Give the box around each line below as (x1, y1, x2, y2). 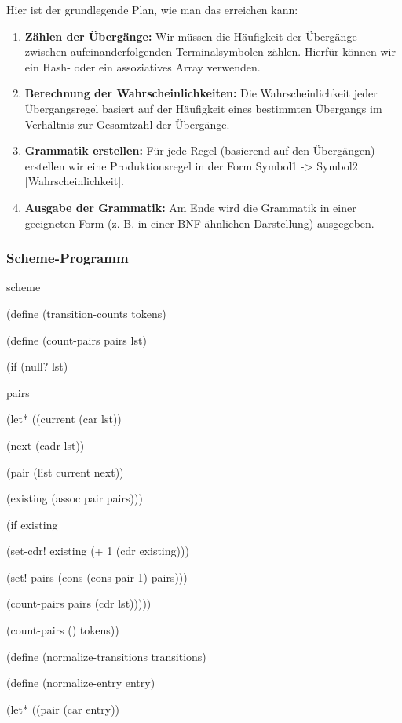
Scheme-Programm (6, 248, 129, 268)
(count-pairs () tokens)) (6, 622, 119, 638)
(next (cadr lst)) (6, 436, 85, 453)
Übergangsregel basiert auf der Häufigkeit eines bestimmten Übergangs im (24, 100, 382, 116)
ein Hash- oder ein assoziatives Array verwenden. (24, 58, 261, 75)
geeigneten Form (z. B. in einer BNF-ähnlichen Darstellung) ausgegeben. (24, 214, 375, 231)
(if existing (6, 516, 58, 532)
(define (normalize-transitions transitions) (6, 648, 206, 664)
